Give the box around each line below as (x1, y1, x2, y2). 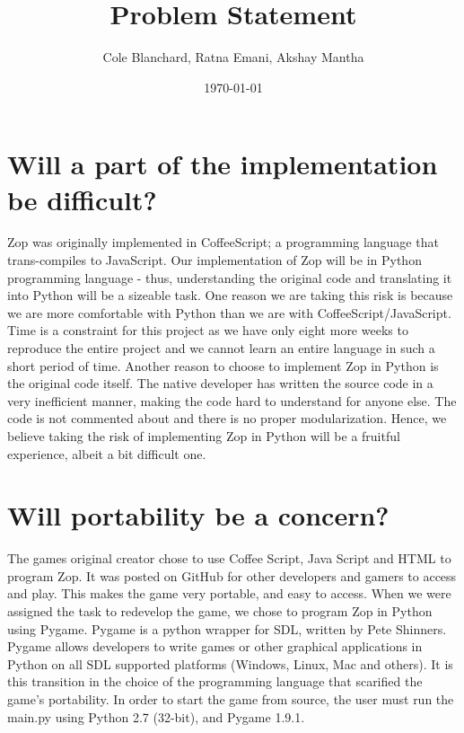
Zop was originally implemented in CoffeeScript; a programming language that (7, 233, 439, 252)
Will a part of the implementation (7, 146, 438, 182)
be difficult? (7, 181, 157, 217)
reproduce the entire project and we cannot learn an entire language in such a (7, 339, 435, 357)
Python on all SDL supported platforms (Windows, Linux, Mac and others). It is (7, 654, 453, 673)
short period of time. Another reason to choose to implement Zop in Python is (7, 356, 439, 375)
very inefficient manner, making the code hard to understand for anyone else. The (7, 391, 457, 410)
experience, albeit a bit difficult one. (7, 444, 206, 463)
